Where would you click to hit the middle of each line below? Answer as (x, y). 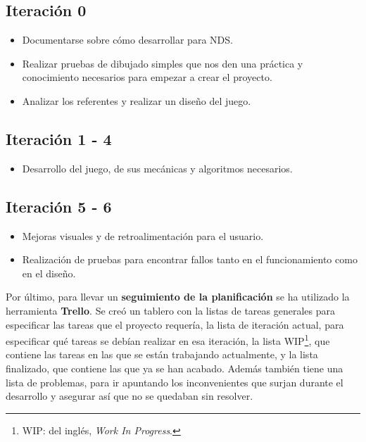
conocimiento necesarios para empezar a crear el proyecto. (147, 77)
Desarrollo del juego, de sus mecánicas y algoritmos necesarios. (157, 168)
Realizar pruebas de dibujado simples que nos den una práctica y (163, 63)
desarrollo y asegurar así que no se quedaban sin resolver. (130, 396)
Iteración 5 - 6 (59, 206)
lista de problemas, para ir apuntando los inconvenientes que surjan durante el (175, 382)
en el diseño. (49, 273)
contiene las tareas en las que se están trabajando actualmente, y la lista (162, 354)
